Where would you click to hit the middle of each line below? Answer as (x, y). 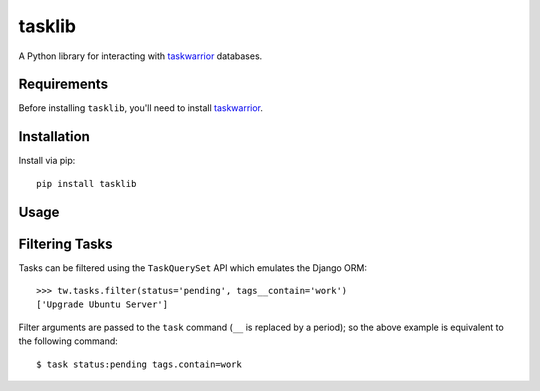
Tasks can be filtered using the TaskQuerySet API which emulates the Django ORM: (192, 267)
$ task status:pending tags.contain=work (139, 364)
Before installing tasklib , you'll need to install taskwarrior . (141, 108)
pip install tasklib (86, 183)
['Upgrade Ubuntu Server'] (102, 304)
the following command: (68, 341)
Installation (54, 136)
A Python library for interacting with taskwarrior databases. (140, 56)
